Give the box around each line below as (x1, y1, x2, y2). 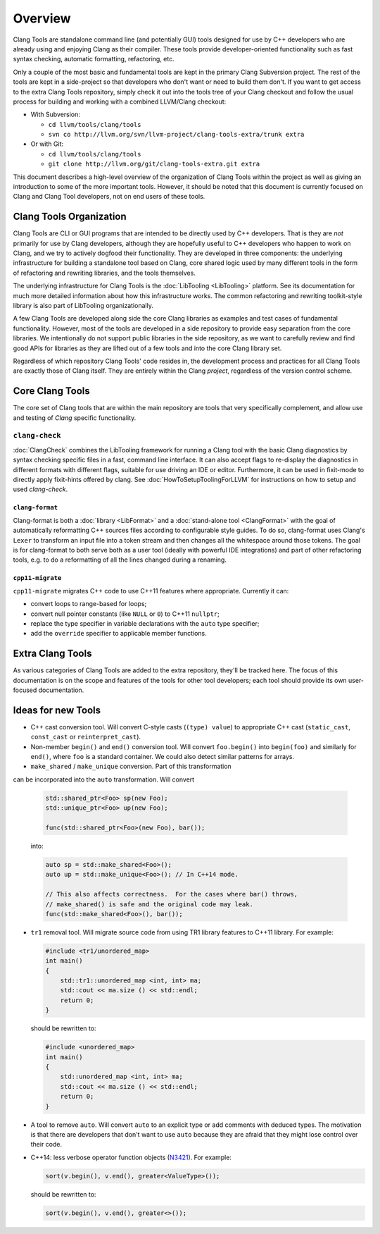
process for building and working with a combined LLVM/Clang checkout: (13, 97, 227, 106)
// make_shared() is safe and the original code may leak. (45, 900, 253, 908)
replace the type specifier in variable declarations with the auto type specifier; (30, 619, 260, 627)
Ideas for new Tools (13, 704, 101, 716)
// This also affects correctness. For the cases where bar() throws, (45, 890, 298, 899)
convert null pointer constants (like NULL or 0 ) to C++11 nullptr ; (30, 610, 220, 618)
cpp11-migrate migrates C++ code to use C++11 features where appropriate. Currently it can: (13, 586, 289, 595)
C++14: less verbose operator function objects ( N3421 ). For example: (30, 1153, 232, 1161)
